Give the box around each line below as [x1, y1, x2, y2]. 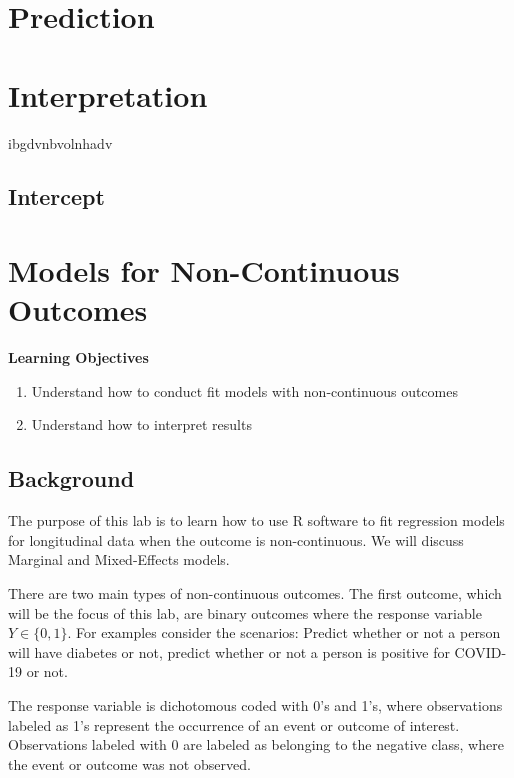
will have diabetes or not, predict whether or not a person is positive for [8, 641, 450, 662]
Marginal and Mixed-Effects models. [8, 549, 230, 570]
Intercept [8, 181, 105, 212]
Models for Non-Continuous [8, 250, 400, 291]
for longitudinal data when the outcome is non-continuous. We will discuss [8, 529, 464, 550]
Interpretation [8, 74, 208, 115]
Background [8, 463, 135, 494]
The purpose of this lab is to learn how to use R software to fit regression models [8, 510, 505, 531]
